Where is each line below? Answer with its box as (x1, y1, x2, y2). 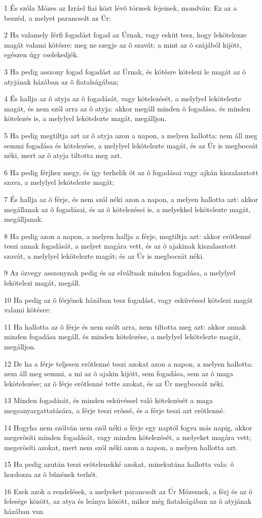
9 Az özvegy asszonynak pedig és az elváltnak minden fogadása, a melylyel (4, 267, 236, 278)
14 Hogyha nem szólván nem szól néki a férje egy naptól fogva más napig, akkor (4, 422, 252, 432)
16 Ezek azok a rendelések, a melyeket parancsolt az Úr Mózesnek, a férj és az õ (4, 486, 252, 496)
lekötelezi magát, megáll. (4, 277, 81, 288)
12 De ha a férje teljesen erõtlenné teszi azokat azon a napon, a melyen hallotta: (4, 358, 253, 369)
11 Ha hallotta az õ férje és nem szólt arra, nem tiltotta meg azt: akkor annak (4, 321, 246, 332)
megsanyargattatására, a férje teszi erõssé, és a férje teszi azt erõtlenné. (4, 405, 225, 415)
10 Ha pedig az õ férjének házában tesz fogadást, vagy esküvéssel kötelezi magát (4, 294, 253, 305)
